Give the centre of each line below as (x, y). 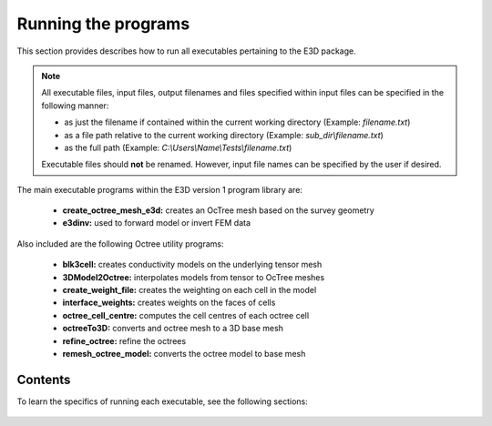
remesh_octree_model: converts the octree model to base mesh (184, 353)
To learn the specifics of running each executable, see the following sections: (163, 401)
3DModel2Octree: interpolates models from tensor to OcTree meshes (194, 277)
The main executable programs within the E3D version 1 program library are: (159, 189)
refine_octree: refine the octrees (124, 340)
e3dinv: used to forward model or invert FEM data (156, 223)
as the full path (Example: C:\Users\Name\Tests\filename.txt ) (178, 147)
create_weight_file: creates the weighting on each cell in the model (190, 290)
